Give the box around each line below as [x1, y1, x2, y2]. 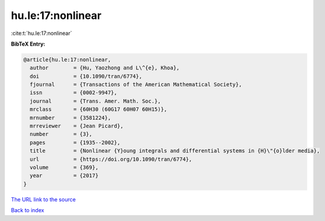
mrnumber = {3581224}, [30, 114, 111, 121]
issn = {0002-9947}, [30, 89, 118, 96]
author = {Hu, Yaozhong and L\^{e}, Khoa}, [30, 65, 180, 71]
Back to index [11, 207, 44, 214]
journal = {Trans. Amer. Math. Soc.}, [30, 98, 161, 104]
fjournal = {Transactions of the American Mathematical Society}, [30, 81, 242, 88]
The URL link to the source [11, 196, 76, 203]
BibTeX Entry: [11, 40, 46, 47]
